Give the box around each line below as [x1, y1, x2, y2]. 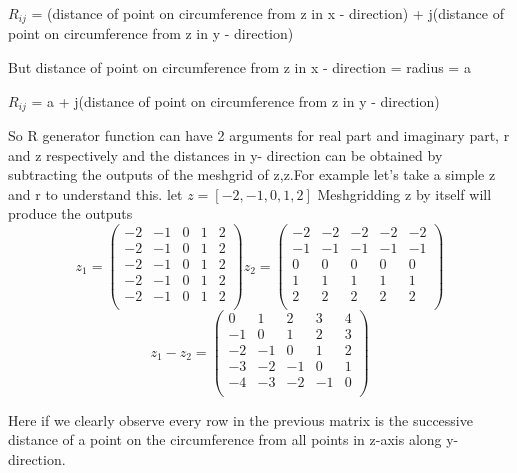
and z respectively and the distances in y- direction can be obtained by [8, 144, 443, 165]
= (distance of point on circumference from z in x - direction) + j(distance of [31, 3, 504, 23]
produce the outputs [8, 203, 133, 224]
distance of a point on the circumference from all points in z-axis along [8, 429, 442, 450]
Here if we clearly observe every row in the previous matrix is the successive [8, 409, 473, 430]
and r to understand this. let [8, 183, 183, 204]
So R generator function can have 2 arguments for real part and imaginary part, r [8, 125, 510, 146]
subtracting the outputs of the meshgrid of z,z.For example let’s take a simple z [8, 164, 496, 185]
